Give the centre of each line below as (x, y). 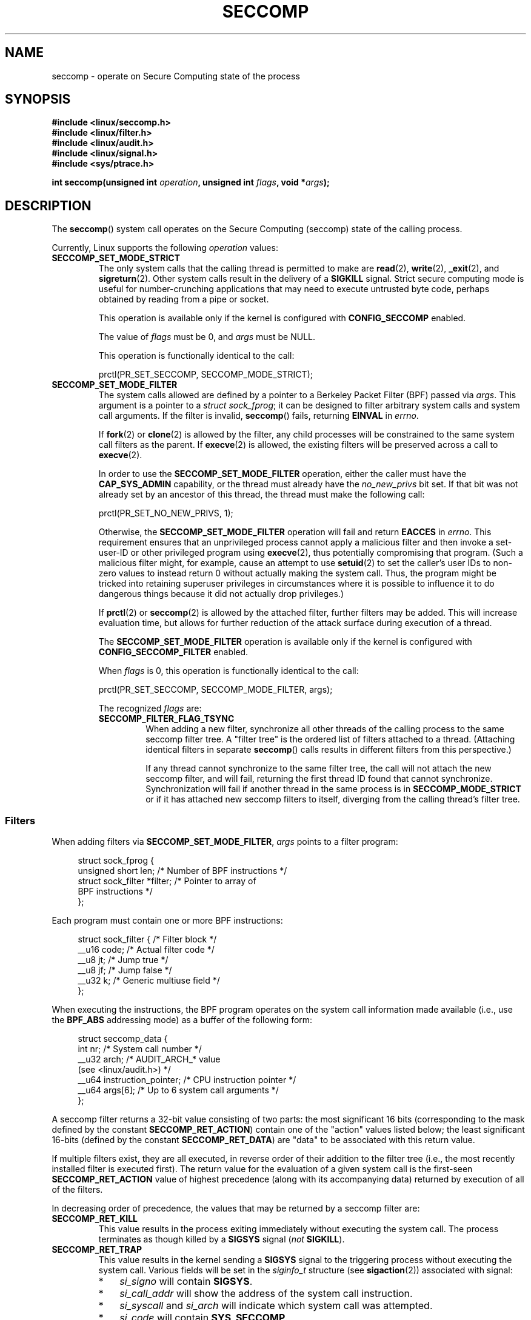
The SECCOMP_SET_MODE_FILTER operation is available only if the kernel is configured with (285, 642)
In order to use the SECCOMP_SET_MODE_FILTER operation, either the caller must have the (282, 474)
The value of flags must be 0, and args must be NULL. (207, 337)
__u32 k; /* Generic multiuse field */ (149, 981)
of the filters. (77, 1190)
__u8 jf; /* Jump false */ (125, 970)
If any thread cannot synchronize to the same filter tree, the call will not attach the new (319, 768)
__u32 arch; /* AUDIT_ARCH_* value (149, 1059)
